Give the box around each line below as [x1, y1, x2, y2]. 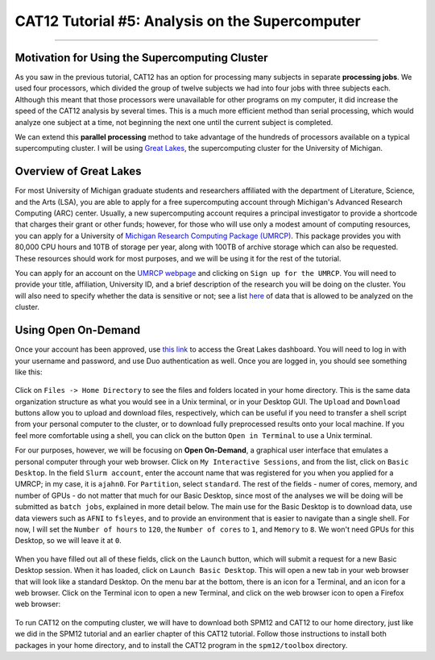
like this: [14, 367, 43, 377]
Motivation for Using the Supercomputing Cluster [14, 51, 269, 65]
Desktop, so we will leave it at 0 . [14, 536, 122, 545]
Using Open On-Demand [14, 324, 141, 337]
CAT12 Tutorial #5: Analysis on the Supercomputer [14, 12, 362, 30]
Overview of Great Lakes [14, 165, 142, 178]
